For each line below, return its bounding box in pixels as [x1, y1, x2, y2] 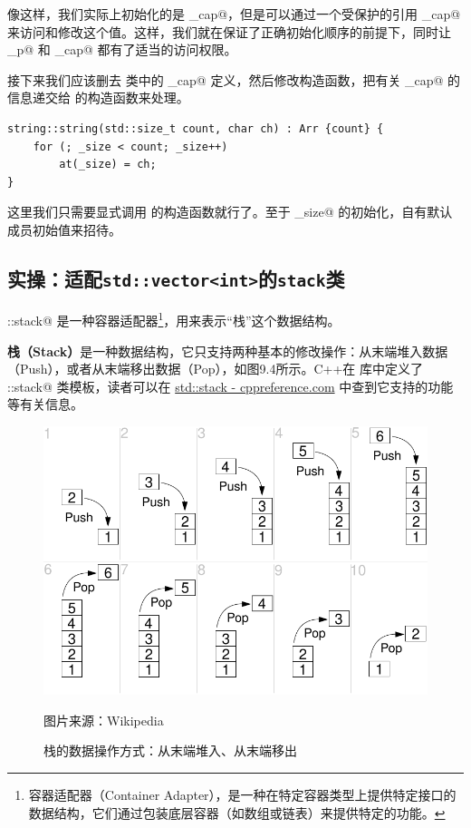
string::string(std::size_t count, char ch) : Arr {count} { [7, 122, 384, 135]
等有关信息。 [7, 395, 83, 414]
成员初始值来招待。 [7, 219, 121, 239]
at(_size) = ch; [59, 158, 157, 171]
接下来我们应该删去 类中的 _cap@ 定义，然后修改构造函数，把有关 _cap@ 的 [7, 70, 461, 89]
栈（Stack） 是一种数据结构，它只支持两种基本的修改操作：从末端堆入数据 [7, 341, 448, 360]
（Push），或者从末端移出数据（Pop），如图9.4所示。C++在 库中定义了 [7, 359, 423, 378]
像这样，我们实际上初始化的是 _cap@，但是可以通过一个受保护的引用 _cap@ [7, 5, 461, 23]
